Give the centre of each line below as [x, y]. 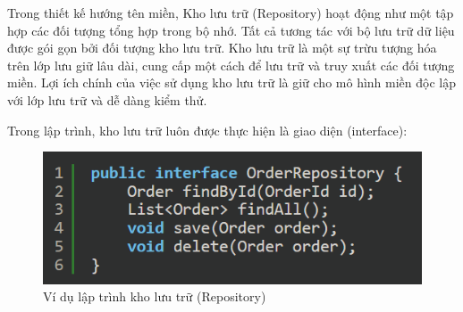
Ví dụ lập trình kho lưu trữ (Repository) [155, 296]
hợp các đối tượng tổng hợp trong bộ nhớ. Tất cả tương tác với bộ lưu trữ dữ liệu [231, 30]
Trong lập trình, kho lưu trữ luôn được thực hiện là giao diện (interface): [207, 130]
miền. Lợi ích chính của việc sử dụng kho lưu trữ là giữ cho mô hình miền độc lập [231, 82]
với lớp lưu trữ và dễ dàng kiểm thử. [107, 99]
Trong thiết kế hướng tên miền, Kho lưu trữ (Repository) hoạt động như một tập [231, 12]
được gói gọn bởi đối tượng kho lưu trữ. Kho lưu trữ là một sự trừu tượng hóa [222, 48]
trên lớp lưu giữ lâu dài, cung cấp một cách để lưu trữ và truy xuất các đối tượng [231, 65]
